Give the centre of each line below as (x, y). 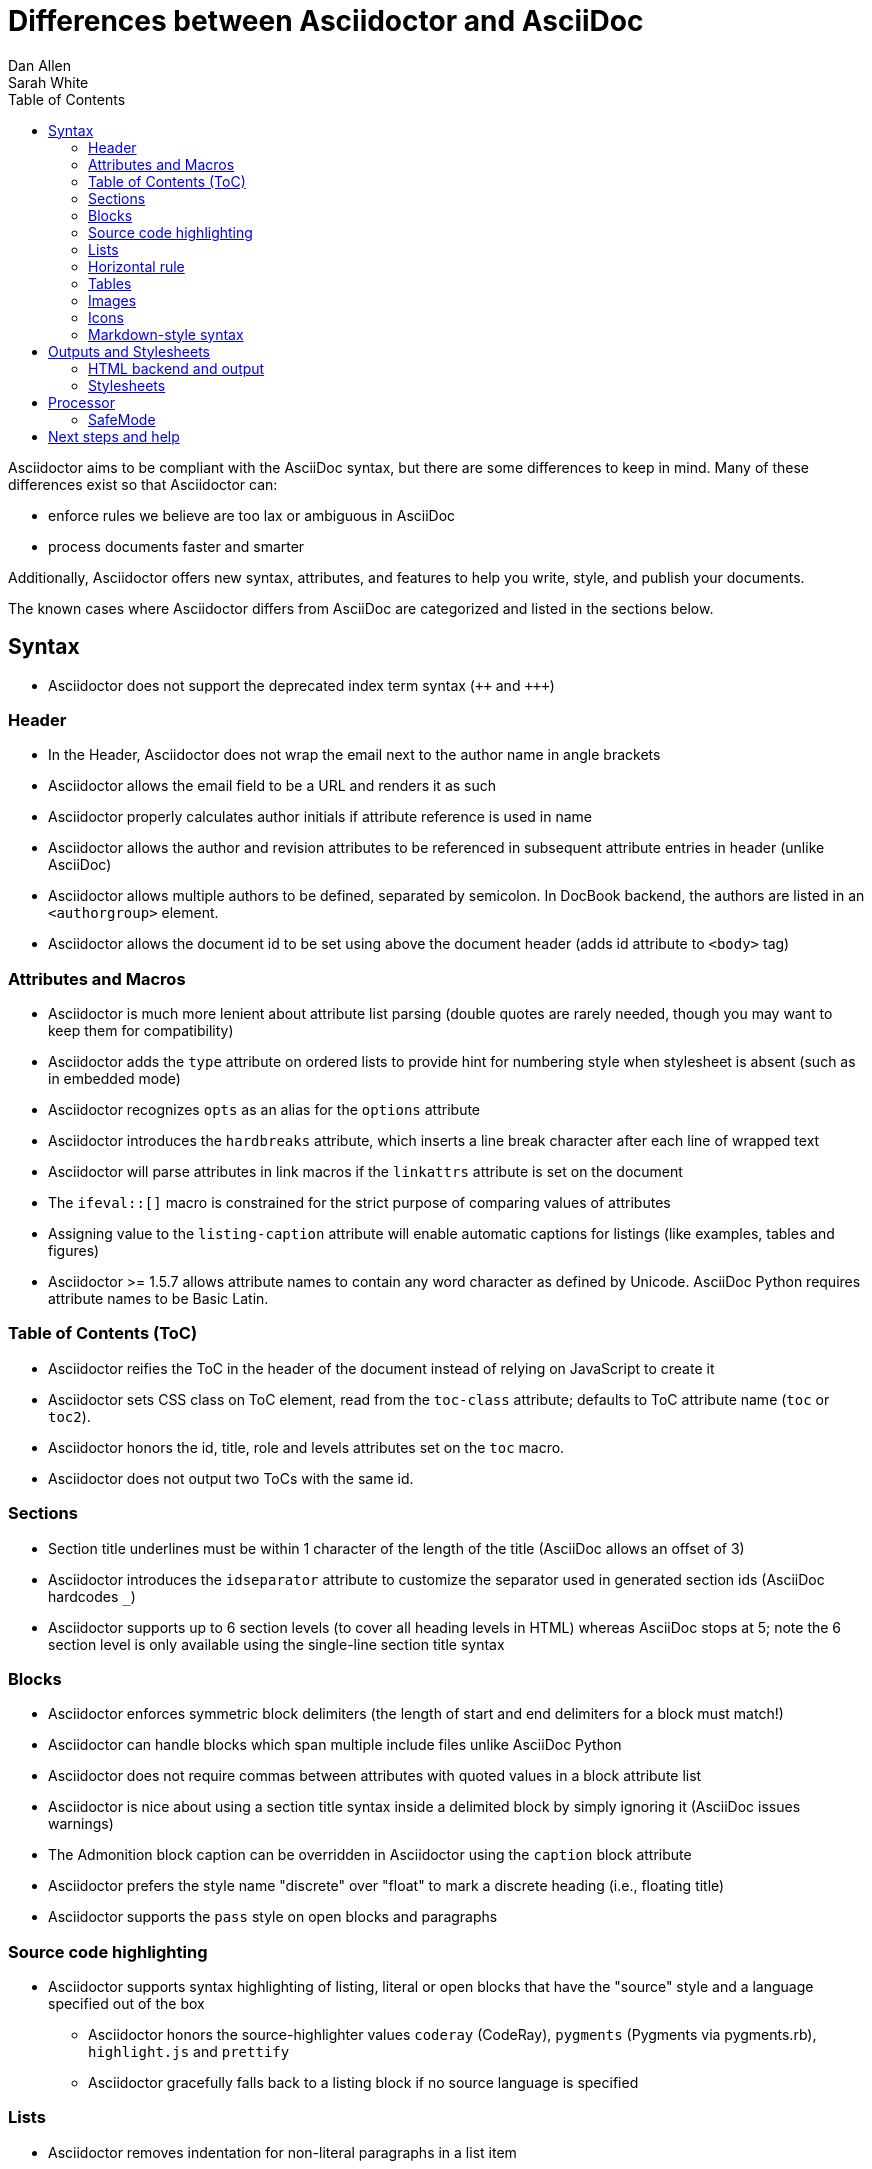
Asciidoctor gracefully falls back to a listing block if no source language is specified (363, 2083)
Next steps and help (114, 436)
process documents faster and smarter (176, 546)
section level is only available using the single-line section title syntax (276, 1644)
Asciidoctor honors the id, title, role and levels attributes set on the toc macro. (306, 1447)
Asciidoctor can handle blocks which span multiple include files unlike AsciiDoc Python (335, 1745)
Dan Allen (40, 65)
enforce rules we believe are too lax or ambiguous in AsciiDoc (252, 515)
